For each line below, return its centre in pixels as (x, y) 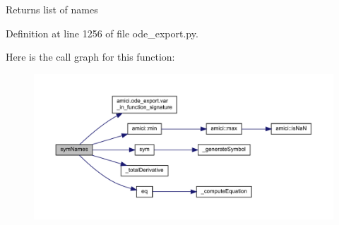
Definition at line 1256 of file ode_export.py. (102, 33)
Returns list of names (52, 9)
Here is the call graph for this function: (90, 57)
